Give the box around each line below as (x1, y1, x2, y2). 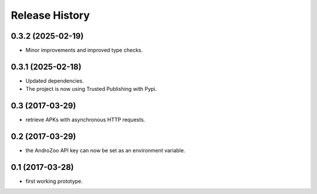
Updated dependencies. (25, 77, 85, 84)
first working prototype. (25, 178, 83, 185)
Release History (11, 9, 90, 22)
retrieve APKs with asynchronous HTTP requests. (25, 116, 146, 123)
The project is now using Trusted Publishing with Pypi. (25, 86, 157, 93)
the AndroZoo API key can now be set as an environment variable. (25, 147, 186, 154)
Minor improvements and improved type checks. (25, 47, 143, 54)
